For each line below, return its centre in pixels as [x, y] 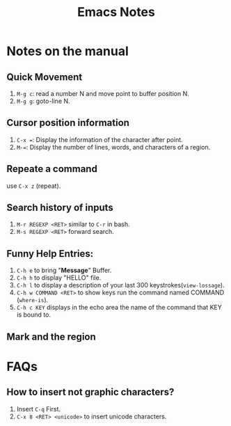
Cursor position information [68, 123]
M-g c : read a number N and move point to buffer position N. [103, 94]
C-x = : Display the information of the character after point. [100, 139]
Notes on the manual [68, 51]
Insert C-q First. [38, 409]
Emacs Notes [116, 12]
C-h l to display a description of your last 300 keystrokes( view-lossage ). [120, 285]
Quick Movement [45, 77]
